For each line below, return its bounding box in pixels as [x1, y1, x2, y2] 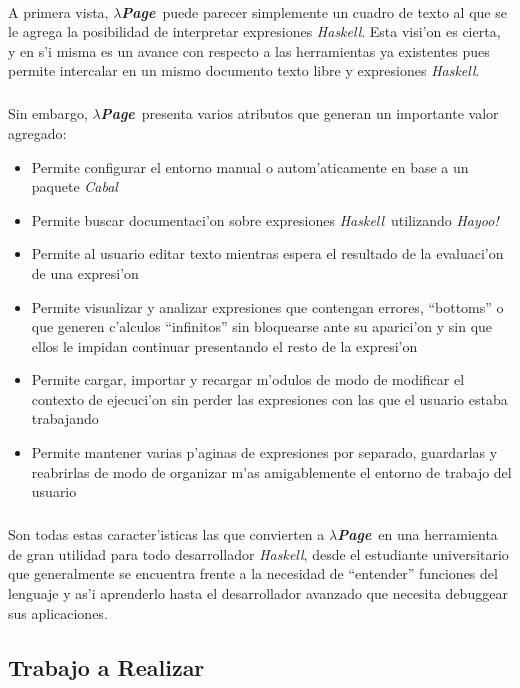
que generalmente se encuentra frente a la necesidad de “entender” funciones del [8, 563, 498, 584]
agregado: [8, 122, 67, 143]
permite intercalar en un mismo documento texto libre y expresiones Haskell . [8, 60, 480, 81]
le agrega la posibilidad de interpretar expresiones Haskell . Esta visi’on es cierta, [8, 21, 501, 42]
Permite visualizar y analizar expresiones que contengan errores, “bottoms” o [31, 296, 504, 317]
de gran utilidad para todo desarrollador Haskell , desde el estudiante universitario [8, 543, 509, 564]
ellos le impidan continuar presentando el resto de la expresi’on [31, 335, 418, 356]
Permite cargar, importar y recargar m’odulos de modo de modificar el [31, 369, 465, 390]
